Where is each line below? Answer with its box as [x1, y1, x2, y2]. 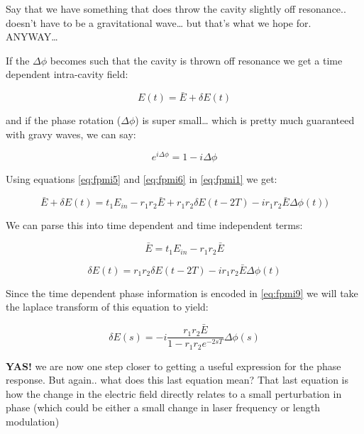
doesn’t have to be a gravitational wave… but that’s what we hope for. [6, 15, 311, 30]
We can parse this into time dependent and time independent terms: [6, 218, 303, 233]
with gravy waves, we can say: [6, 126, 136, 141]
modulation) [6, 414, 60, 429]
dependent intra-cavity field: [6, 67, 128, 82]
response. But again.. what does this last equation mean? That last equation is [6, 372, 348, 387]
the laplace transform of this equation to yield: [6, 299, 209, 314]
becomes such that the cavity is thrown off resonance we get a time [50, 52, 343, 67]
